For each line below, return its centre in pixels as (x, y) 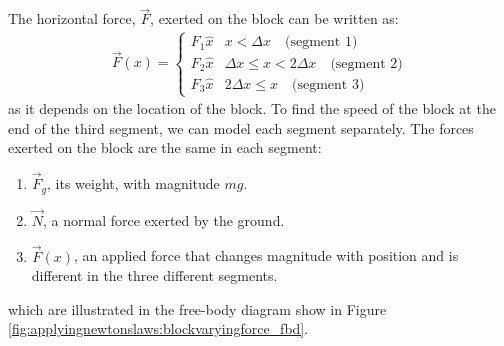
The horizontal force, (72, 18)
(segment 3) (328, 84)
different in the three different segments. (154, 275)
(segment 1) (321, 42)
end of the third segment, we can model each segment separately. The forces (241, 127)
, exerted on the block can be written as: (274, 18)
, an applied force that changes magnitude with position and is (266, 255)
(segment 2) (366, 63)
